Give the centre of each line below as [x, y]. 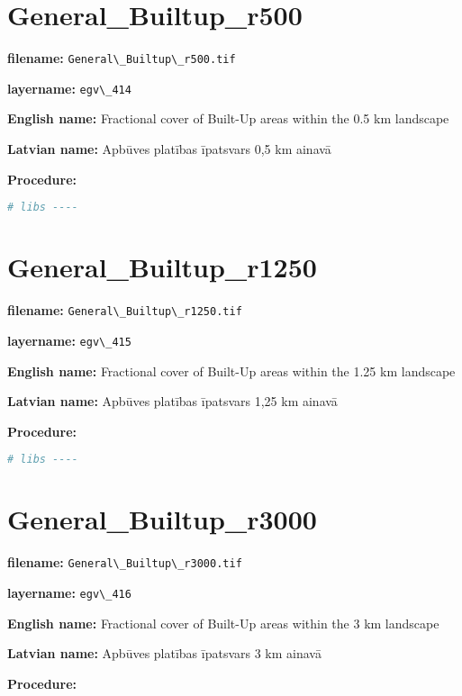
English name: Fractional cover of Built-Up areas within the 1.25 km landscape [231, 371]
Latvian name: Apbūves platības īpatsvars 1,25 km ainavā [172, 401]
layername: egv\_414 [69, 88]
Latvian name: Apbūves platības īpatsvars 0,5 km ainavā [169, 149]
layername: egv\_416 [69, 592]
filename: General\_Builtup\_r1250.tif [125, 310]
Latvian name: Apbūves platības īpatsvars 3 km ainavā [164, 653]
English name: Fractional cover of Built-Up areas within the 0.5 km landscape [228, 118]
